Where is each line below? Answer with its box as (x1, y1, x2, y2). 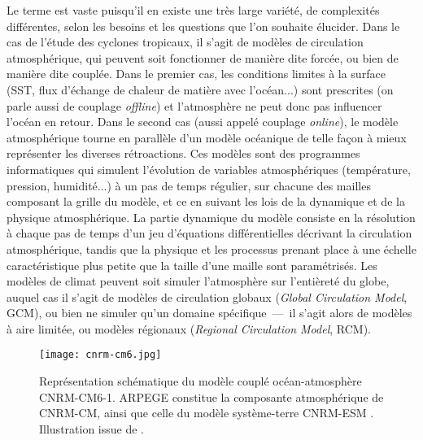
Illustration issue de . (39, 420, 145, 437)
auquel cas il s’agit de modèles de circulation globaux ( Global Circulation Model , (7, 288, 408, 305)
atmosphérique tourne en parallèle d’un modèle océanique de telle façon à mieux (7, 129, 407, 146)
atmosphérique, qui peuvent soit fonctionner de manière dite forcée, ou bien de (7, 49, 399, 66)
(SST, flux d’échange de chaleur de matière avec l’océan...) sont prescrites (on (7, 81, 394, 98)
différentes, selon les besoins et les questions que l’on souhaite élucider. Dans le (7, 17, 400, 34)
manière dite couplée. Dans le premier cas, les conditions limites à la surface (7, 65, 386, 82)
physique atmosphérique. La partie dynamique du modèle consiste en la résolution (7, 208, 416, 225)
